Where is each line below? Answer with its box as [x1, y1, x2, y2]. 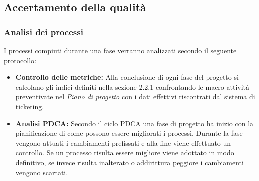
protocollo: [4, 55, 37, 65]
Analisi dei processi [4, 25, 83, 38]
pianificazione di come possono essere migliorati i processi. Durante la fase [15, 128, 243, 138]
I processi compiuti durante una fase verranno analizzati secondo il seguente [4, 45, 237, 55]
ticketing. [15, 101, 44, 111]
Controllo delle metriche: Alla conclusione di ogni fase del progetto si [15, 72, 239, 82]
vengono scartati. [15, 167, 68, 177]
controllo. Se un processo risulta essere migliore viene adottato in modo [15, 147, 234, 158]
